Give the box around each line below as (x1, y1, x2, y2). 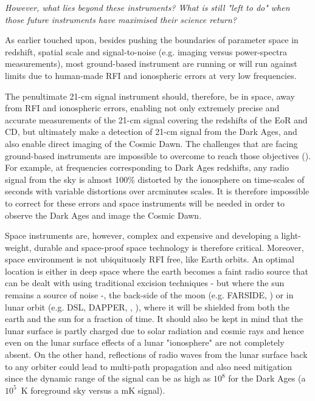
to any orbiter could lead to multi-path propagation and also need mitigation (5, 360, 292, 372)
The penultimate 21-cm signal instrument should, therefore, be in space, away (5, 89, 295, 102)
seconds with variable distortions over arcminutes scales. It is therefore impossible (5, 185, 310, 197)
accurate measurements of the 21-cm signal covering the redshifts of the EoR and (5, 113, 308, 126)
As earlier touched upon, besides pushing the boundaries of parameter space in (5, 33, 299, 46)
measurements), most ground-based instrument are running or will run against (5, 57, 297, 70)
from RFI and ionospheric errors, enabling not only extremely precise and (5, 101, 280, 114)
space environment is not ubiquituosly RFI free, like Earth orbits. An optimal (5, 253, 294, 266)
